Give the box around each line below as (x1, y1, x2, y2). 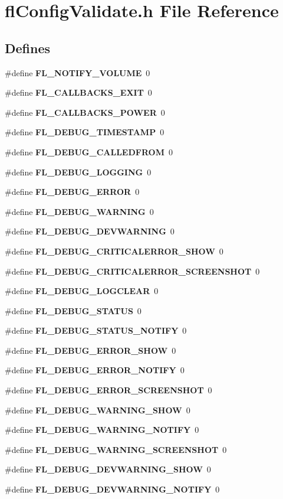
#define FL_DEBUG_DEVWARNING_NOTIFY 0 (5, 483, 220, 495)
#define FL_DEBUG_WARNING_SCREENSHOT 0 (5, 443, 227, 455)
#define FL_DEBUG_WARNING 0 (5, 205, 154, 217)
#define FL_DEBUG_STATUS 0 (5, 304, 141, 317)
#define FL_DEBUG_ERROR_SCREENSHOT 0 (5, 384, 212, 396)
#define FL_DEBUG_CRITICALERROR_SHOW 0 (5, 244, 223, 257)
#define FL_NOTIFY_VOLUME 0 (5, 66, 150, 79)
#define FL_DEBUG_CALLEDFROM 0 (5, 145, 173, 158)
